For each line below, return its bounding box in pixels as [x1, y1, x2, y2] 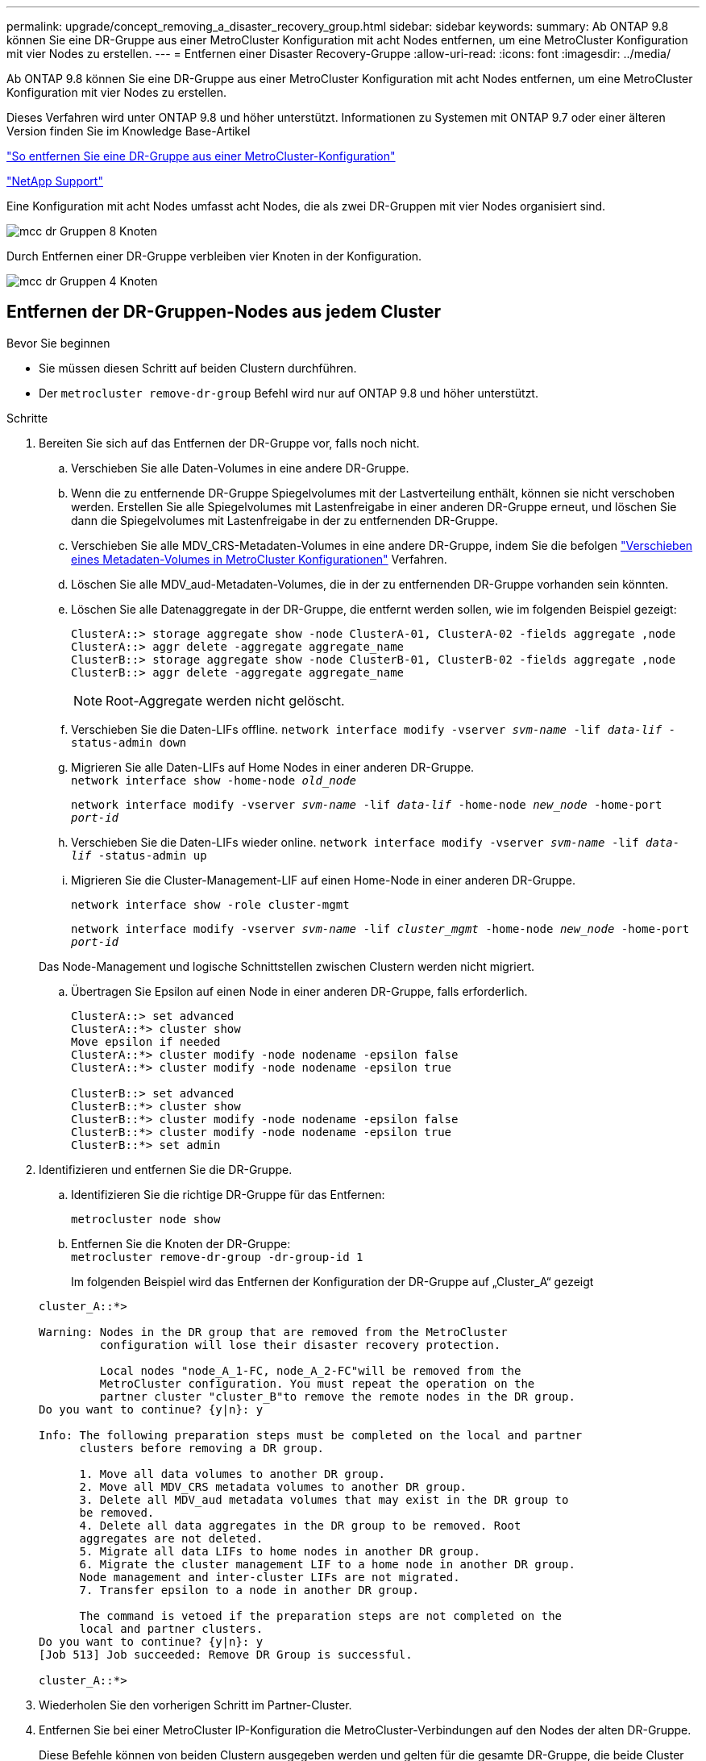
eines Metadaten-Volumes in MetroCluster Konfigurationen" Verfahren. [71, 552, 447, 566]
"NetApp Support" [6, 174, 103, 188]
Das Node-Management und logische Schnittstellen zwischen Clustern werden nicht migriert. [39, 959, 535, 973]
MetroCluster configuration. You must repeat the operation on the [99, 1376, 535, 1390]
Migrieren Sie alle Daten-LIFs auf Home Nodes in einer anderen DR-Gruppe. [71, 760, 475, 774]
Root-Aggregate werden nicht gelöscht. [106, 692, 345, 709]
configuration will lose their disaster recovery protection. [99, 1338, 501, 1351]
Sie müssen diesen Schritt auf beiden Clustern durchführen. [39, 360, 357, 375]
